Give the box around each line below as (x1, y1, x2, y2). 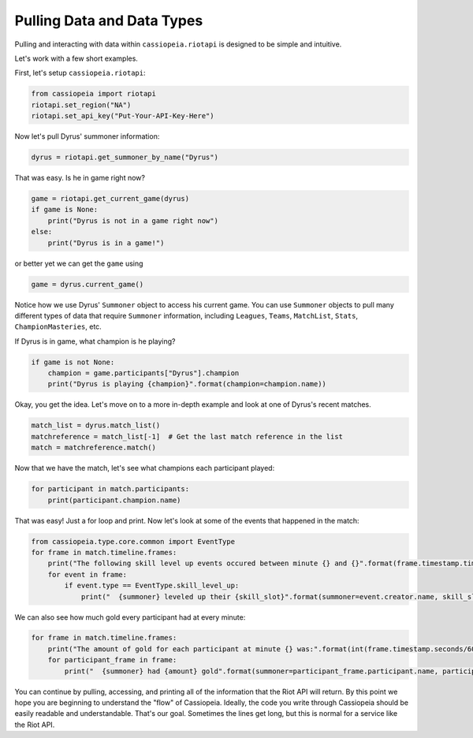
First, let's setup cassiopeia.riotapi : (14, 68, 146, 78)
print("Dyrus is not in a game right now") (47, 216, 218, 225)
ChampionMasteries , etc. (14, 322, 102, 331)
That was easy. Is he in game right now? (14, 173, 146, 183)
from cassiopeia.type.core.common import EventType (31, 537, 236, 546)
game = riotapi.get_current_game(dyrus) (31, 194, 189, 203)
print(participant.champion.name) (47, 495, 181, 505)
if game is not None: (31, 357, 115, 367)
